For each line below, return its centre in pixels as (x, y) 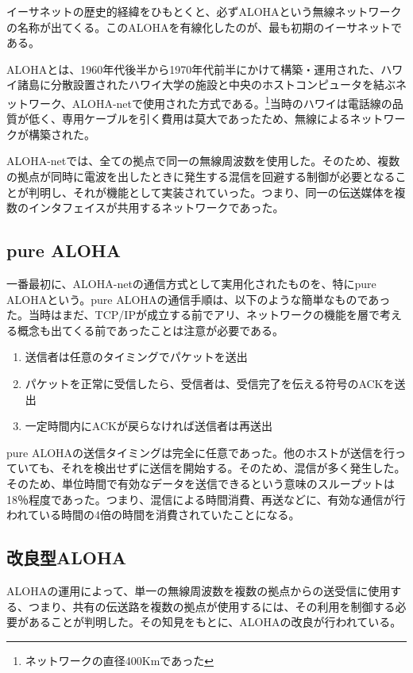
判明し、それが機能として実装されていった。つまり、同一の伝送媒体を (211, 192)
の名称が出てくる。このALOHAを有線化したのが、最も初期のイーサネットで (204, 27)
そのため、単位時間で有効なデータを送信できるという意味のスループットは (201, 483)
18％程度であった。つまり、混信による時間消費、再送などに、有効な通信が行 (206, 499)
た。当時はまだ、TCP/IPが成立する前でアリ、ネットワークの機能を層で (193, 315)
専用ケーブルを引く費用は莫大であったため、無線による (206, 119)
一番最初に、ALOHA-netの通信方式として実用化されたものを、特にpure (191, 283)
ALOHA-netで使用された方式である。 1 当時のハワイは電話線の (232, 102)
